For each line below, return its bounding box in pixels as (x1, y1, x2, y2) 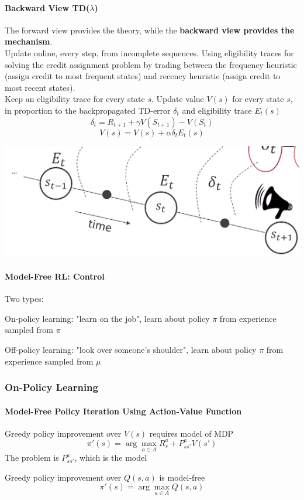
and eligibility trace (182, 104, 252, 116)
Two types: (5, 292, 44, 305)
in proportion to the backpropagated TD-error (5, 104, 171, 116)
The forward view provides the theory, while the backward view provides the (5, 23, 295, 36)
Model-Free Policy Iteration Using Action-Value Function (5, 404, 242, 417)
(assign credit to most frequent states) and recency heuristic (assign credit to (5, 70, 281, 82)
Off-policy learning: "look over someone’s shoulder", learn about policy (5, 343, 257, 356)
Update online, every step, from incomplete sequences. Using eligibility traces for (5, 46, 294, 59)
